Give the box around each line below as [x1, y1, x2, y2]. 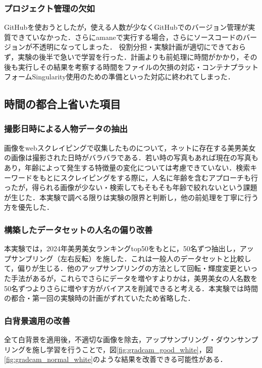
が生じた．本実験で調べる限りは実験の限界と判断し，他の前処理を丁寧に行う [4, 192, 258, 202]
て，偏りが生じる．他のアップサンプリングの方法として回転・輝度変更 [4, 263, 237, 273]
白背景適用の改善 [4, 314, 70, 327]
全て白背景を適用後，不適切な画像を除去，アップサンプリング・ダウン [4, 334, 237, 344]
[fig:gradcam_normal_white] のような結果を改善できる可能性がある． [4, 354, 227, 364]
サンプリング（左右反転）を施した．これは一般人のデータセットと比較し [11, 253, 251, 263]
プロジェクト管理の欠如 [4, 2, 95, 14]
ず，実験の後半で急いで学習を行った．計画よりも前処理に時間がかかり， [4, 52, 243, 62]
